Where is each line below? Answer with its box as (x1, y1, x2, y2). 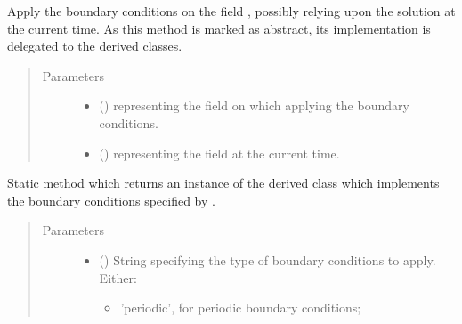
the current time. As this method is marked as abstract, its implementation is (7, 19, 431, 37)
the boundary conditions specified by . (7, 190, 215, 209)
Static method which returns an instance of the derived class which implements (7, 174, 440, 192)
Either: (99, 268, 137, 287)
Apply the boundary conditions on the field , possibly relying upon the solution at (7, 2, 456, 20)
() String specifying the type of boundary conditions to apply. (99, 250, 436, 269)
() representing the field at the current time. (99, 143, 340, 162)
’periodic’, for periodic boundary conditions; (120, 298, 361, 317)
